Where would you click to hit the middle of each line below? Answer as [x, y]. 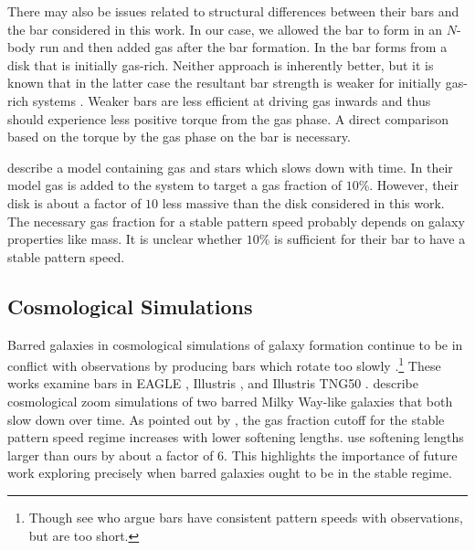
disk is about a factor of [74, 202]
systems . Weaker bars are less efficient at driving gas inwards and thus [232, 100]
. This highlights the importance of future [341, 455]
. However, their [414, 185]
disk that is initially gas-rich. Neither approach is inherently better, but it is [221, 64]
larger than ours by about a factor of [111, 455]
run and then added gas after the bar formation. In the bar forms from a [243, 47]
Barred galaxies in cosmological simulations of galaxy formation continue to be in [235, 344]
